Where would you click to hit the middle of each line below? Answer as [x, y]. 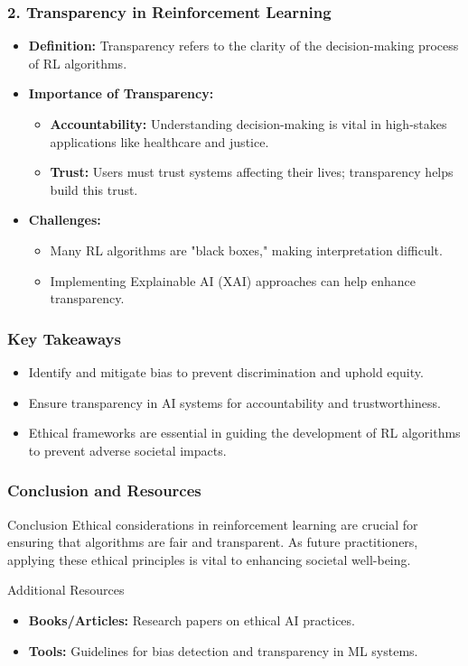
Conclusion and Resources [104, 490]
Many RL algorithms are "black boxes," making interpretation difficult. [246, 250]
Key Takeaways [64, 338]
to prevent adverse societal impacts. [127, 450]
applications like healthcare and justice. [159, 141]
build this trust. [94, 189]
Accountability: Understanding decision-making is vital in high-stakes [248, 124]
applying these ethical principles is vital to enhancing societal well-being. [209, 559]
